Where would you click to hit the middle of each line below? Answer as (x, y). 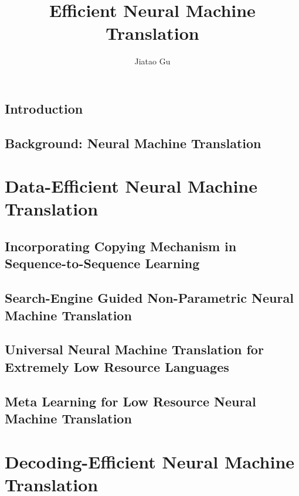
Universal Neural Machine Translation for (134, 349)
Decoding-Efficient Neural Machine (150, 461)
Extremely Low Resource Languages (117, 366)
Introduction (44, 108)
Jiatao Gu (152, 61)
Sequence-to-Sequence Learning (102, 263)
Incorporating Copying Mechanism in (121, 246)
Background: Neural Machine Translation (133, 143)
